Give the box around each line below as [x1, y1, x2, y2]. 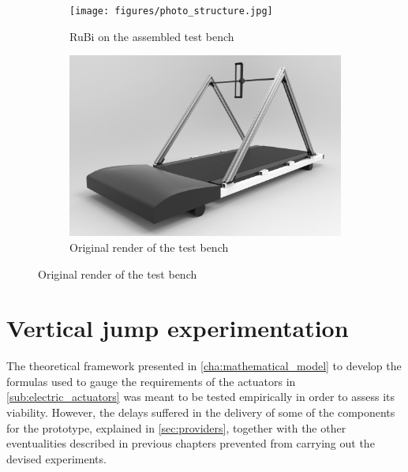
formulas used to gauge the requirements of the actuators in [6, 373, 296, 389]
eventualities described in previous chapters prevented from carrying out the [6, 435, 375, 451]
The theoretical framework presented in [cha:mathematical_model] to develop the [6, 358, 402, 374]
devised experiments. [6, 450, 107, 466]
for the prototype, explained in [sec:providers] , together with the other [6, 419, 346, 436]
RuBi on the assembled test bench [69, 28, 234, 44]
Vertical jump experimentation [6, 312, 349, 344]
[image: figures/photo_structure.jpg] [69, 6, 273, 17]
